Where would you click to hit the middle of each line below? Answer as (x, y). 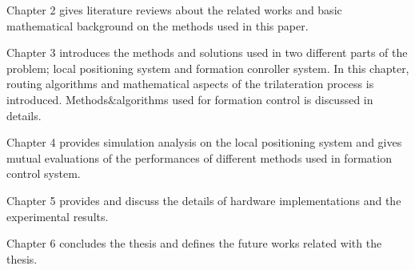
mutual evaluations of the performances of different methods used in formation (199, 157)
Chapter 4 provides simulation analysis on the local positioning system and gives (204, 142)
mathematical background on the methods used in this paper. (158, 25)
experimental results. (58, 216)
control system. (44, 173)
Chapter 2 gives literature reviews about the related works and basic (174, 10)
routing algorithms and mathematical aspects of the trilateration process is (190, 84)
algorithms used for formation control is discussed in (245, 99)
